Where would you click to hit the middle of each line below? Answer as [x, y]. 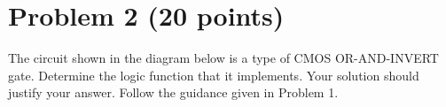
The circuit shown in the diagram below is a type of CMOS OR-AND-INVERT [223, 58]
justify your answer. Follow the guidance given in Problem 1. [173, 92]
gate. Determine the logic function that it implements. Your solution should [214, 75]
